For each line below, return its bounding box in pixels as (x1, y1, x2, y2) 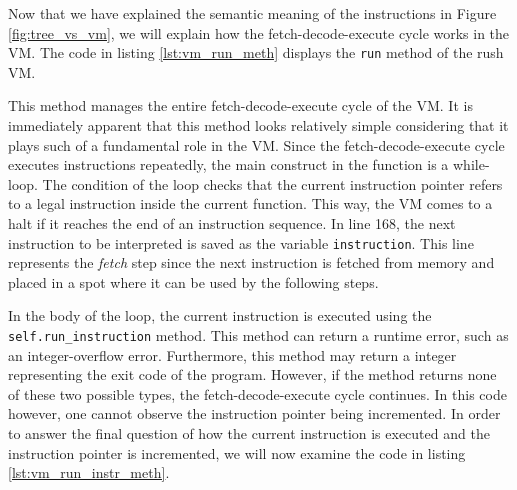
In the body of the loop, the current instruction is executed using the (8, 305, 432, 326)
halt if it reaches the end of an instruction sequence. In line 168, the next (8, 213, 456, 233)
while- (453, 154, 490, 175)
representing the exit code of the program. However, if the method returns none (8, 364, 497, 385)
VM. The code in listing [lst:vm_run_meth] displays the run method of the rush (8, 42, 504, 63)
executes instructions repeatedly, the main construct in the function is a (8, 154, 449, 175)
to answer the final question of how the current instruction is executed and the (8, 423, 490, 444)
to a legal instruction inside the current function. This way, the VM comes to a (8, 193, 493, 214)
